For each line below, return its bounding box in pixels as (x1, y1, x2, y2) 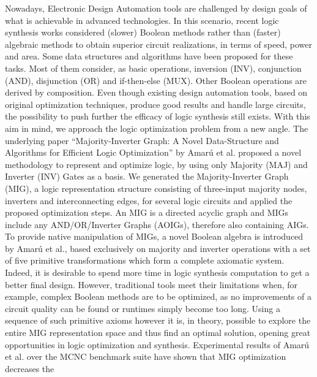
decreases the (5, 362, 54, 375)
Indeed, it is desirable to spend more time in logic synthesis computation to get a (5, 266, 310, 279)
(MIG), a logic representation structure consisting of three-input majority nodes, (5, 181, 307, 194)
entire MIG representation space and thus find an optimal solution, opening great (5, 326, 311, 339)
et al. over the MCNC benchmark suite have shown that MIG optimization (5, 350, 286, 363)
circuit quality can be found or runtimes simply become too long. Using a (5, 302, 280, 314)
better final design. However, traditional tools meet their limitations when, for (5, 278, 298, 291)
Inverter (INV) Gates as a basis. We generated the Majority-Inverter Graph (5, 170, 289, 183)
